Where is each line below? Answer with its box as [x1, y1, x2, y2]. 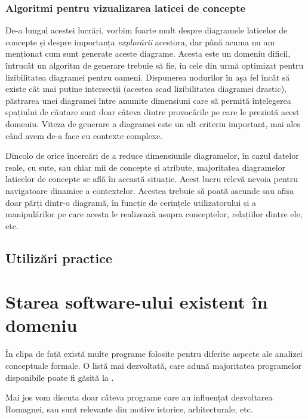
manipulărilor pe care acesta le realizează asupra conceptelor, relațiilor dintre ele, [5, 208, 303, 220]
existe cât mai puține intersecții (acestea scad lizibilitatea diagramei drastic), [5, 82, 287, 95]
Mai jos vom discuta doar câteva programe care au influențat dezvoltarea [5, 391, 273, 403]
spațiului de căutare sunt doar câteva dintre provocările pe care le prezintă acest [5, 106, 300, 118]
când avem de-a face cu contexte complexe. [5, 129, 163, 141]
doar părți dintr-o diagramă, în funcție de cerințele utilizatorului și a [5, 196, 256, 208]
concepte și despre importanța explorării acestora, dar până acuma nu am [5, 35, 275, 48]
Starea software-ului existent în [5, 289, 268, 314]
